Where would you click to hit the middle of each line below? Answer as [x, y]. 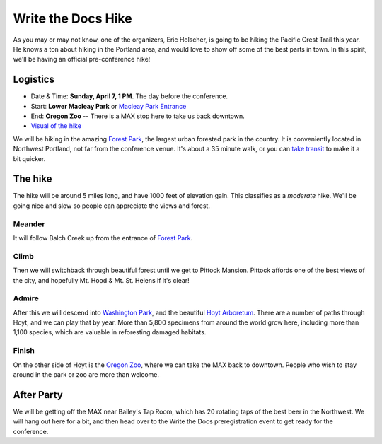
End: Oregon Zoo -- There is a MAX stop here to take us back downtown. [138, 116]
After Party [38, 395]
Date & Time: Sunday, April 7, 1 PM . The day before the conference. [129, 96]
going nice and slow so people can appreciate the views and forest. [111, 206]
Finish [24, 351]
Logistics [34, 80]
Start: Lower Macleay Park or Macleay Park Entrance [109, 106]
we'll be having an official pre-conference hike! [82, 59]
